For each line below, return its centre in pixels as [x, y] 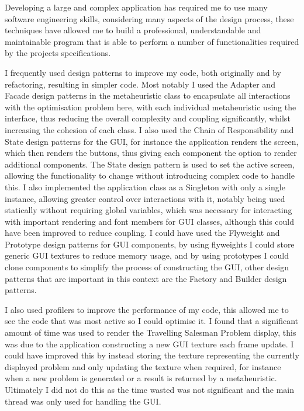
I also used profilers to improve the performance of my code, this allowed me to [147, 309]
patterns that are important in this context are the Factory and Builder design [146, 278]
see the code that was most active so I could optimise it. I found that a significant [152, 321]
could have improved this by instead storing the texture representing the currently [152, 355]
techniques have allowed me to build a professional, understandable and [133, 30]
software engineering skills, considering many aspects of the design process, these [149, 18]
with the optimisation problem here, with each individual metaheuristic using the [151, 107]
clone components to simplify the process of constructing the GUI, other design [147, 267]
